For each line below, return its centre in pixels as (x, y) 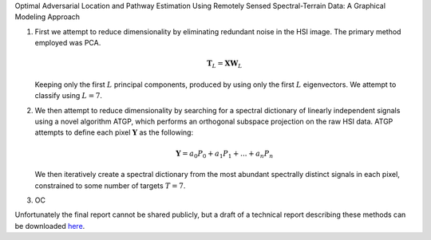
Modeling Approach (47, 17)
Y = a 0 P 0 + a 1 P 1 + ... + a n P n (225, 154)
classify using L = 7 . (69, 96)
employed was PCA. (68, 43)
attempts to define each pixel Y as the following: (114, 132)
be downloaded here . (50, 226)
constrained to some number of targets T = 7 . (110, 185)
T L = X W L (224, 65)
